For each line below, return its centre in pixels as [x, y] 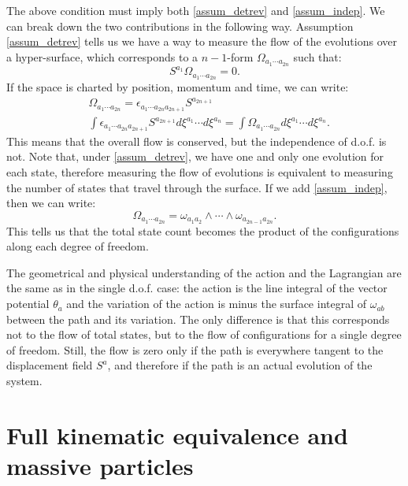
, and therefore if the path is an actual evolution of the [240, 365]
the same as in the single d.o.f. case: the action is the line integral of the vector [197, 288]
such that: [317, 56]
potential [28, 304]
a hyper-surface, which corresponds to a [102, 56]
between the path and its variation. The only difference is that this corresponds [198, 319]
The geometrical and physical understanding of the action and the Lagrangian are [204, 272]
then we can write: [51, 203]
